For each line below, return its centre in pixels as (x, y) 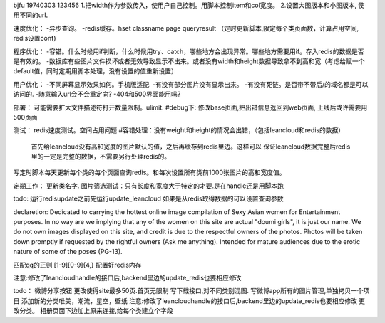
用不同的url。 (33, 15)
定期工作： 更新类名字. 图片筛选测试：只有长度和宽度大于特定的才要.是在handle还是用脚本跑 (149, 186)
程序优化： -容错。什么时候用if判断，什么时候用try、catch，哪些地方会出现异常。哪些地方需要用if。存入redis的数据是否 (189, 51)
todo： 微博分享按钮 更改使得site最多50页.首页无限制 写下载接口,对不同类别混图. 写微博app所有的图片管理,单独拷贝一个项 (191, 291)
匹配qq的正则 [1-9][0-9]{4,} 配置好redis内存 (77, 265)
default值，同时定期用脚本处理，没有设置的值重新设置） (96, 71)
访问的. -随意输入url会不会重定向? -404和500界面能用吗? (97, 94)
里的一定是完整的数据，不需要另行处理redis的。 (101, 157)
